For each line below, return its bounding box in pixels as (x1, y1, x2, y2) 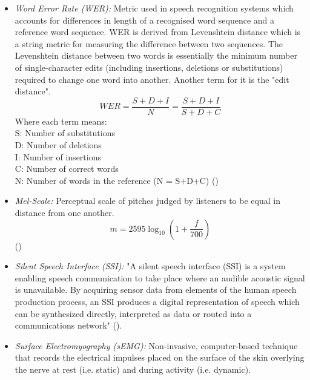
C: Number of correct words (15, 162, 119, 175)
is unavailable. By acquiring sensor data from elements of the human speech (15, 283, 297, 296)
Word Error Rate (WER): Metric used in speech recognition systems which (15, 2, 294, 14)
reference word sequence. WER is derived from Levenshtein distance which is (15, 25, 301, 38)
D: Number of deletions (15, 139, 102, 151)
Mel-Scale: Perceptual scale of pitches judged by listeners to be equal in (15, 194, 280, 207)
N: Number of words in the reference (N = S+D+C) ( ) (15, 174, 219, 186)
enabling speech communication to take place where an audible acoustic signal (15, 271, 305, 284)
